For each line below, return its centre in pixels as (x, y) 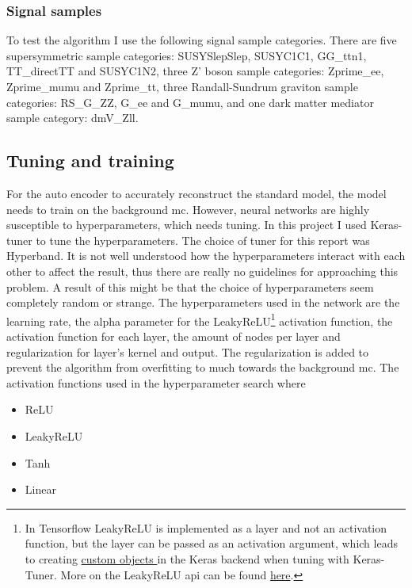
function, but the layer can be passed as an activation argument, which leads (211, 543)
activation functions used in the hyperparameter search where (156, 382)
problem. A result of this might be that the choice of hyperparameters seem (190, 286)
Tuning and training (90, 160)
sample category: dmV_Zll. (72, 118)
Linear (40, 489)
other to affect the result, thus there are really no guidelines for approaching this (202, 271)
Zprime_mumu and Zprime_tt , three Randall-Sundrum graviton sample (182, 86)
